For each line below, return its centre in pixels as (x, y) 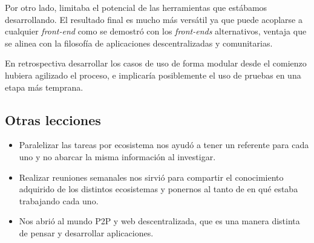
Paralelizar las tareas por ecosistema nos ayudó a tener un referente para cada (164, 145)
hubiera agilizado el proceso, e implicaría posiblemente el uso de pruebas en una (153, 75)
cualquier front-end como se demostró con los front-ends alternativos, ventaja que (156, 31)
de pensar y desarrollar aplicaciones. (86, 232)
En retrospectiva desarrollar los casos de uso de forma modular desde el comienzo (156, 63)
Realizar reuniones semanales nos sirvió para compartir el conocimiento (151, 177)
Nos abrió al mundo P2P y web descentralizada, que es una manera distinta (159, 221)
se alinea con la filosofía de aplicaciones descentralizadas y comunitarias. (139, 43)
